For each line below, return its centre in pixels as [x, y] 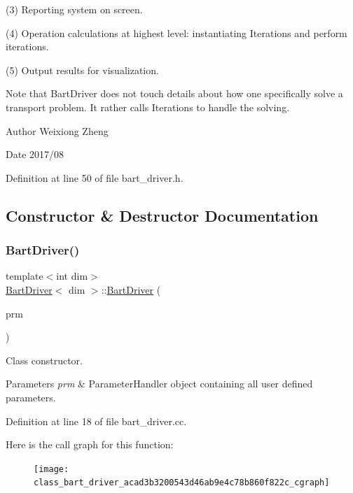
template [25, 276]
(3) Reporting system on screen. [74, 9]
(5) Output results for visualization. [82, 70]
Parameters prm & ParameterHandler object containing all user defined [159, 384]
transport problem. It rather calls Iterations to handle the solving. [148, 107]
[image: [51, 469]
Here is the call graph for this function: [90, 444]
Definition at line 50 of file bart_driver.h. [95, 177]
